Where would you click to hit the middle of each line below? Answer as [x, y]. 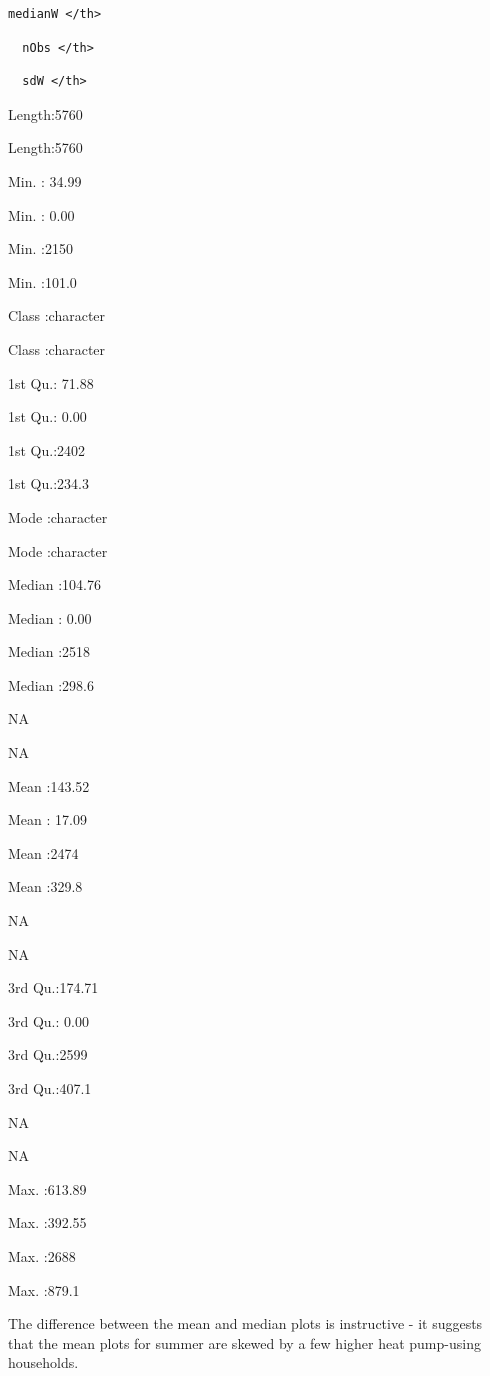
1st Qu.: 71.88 [51, 382]
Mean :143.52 [49, 785]
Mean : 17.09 [47, 819]
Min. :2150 [40, 248]
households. [43, 1362]
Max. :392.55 [47, 1222]
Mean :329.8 [45, 886]
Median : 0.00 [50, 617]
